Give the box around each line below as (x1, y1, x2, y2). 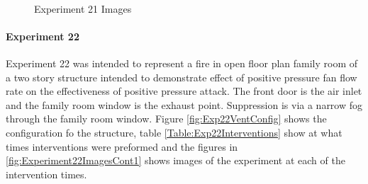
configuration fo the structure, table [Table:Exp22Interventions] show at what (6, 125, 342, 139)
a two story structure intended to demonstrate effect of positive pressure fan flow (6, 69, 357, 84)
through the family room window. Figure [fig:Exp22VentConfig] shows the (6, 111, 327, 126)
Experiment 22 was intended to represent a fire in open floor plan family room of (6, 55, 358, 70)
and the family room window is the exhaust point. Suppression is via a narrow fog (6, 97, 363, 112)
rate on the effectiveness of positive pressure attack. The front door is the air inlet (6, 84, 362, 98)
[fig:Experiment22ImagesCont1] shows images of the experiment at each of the (6, 153, 345, 168)
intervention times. (6, 166, 87, 181)
